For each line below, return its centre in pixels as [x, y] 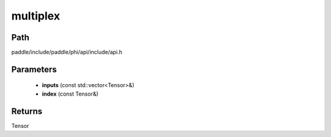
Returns [27, 111]
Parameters [34, 69]
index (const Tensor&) [70, 94]
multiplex [36, 16]
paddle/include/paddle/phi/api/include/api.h [67, 52]
